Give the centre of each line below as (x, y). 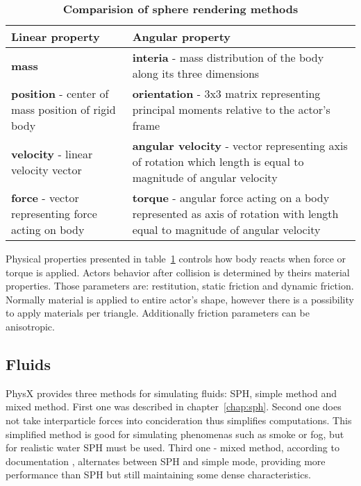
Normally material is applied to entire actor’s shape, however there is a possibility (180, 299)
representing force (54, 213)
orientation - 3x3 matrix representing (226, 93)
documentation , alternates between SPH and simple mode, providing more (166, 461)
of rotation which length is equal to (218, 161)
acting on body (48, 229)
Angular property (182, 36)
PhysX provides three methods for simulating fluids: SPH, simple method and (171, 393)
